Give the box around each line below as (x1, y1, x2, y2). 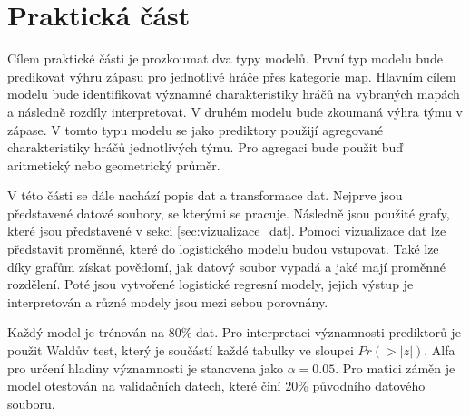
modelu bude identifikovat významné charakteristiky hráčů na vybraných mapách (7, 84, 460, 103)
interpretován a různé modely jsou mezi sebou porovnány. (7, 292, 328, 311)
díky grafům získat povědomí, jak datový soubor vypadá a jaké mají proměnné (7, 256, 446, 276)
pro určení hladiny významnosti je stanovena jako (7, 358, 283, 377)
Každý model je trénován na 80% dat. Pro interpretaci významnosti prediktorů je (7, 323, 461, 342)
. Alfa (424, 341, 455, 360)
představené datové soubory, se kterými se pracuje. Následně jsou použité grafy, (7, 203, 450, 222)
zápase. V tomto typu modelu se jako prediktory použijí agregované (7, 120, 384, 139)
